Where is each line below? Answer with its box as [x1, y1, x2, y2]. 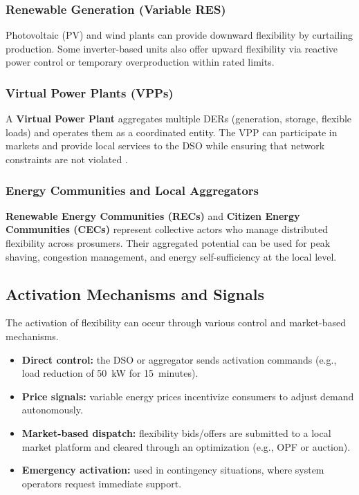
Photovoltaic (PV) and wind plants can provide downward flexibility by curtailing [6, 28, 353, 42]
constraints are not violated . [6, 152, 128, 166]
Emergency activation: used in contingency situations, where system [21, 463, 324, 477]
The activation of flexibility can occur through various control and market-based [6, 315, 346, 330]
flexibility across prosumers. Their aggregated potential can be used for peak [6, 236, 331, 250]
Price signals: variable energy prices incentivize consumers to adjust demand [21, 389, 354, 403]
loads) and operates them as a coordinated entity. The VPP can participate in [6, 124, 338, 139]
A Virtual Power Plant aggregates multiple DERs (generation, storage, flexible [6, 111, 352, 126]
